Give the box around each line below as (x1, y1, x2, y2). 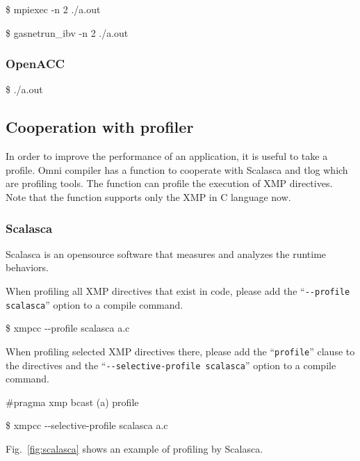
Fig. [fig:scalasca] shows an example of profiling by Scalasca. (6, 441, 263, 455)
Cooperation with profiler (6, 116, 194, 138)
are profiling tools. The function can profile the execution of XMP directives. (6, 176, 333, 191)
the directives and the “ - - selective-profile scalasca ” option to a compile (6, 357, 336, 372)
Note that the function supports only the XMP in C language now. (6, 189, 291, 204)
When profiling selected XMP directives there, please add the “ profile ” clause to (6, 343, 355, 358)
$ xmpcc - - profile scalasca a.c (6, 321, 130, 335)
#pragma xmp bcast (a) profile (6, 394, 139, 409)
